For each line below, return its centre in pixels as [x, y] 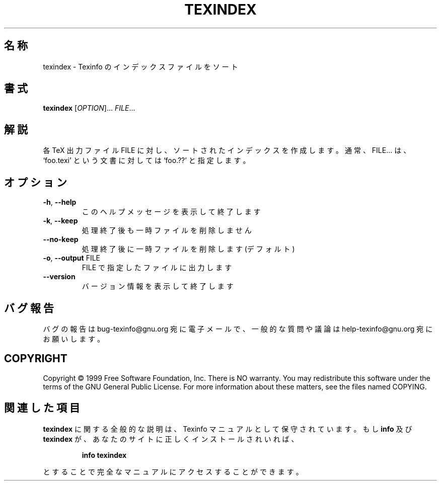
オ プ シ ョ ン [35, 182]
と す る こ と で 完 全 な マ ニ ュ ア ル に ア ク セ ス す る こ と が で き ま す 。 [173, 471]
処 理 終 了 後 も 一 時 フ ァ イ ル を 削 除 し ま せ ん [167, 230]
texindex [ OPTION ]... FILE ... [89, 108]
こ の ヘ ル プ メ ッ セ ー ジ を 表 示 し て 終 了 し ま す [171, 212]
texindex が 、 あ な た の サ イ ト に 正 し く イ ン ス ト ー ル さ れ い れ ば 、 [171, 439]
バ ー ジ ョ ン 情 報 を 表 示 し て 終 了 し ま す [158, 286]
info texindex [104, 455]
